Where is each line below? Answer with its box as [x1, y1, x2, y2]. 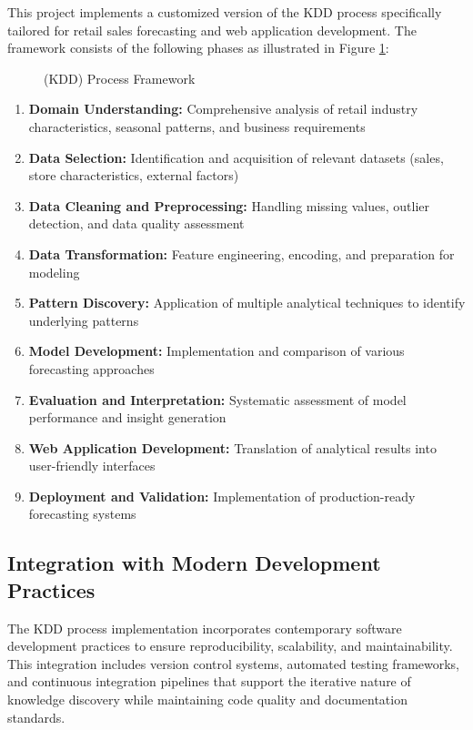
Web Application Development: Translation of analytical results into [28, 438, 437, 457]
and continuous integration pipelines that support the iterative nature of [7, 672, 411, 691]
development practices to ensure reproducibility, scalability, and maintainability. [7, 636, 453, 655]
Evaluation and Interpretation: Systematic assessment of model [28, 390, 407, 409]
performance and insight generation [28, 408, 226, 427]
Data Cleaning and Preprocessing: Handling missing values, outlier [28, 196, 430, 215]
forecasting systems [28, 504, 136, 523]
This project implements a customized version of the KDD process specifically [7, 3, 442, 21]
